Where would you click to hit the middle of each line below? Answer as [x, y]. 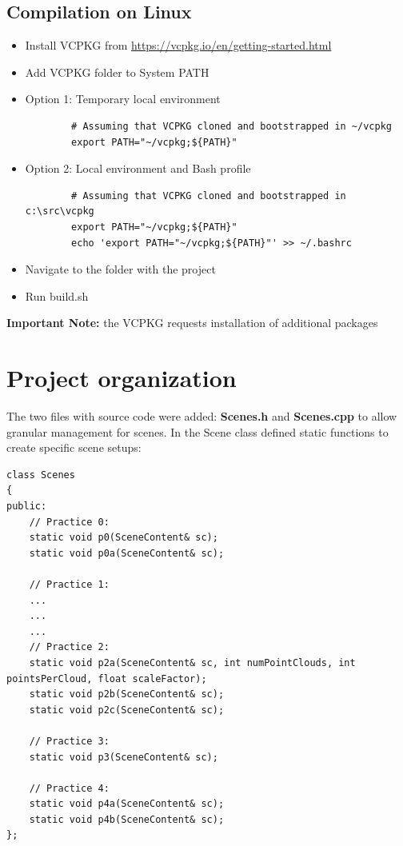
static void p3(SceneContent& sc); [124, 757]
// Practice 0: [69, 522]
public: [27, 507]
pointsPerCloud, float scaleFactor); [107, 678]
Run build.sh [57, 295]
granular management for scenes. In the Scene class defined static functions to [198, 431]
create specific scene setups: [74, 447]
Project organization [122, 378]
